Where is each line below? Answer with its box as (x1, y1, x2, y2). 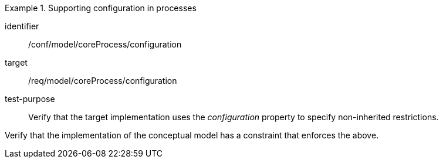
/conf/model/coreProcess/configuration (28, 39, 182, 49)
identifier (5, 21, 39, 31)
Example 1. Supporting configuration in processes (5, 3, 197, 13)
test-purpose (5, 94, 55, 104)
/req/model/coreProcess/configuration (28, 76, 177, 86)
